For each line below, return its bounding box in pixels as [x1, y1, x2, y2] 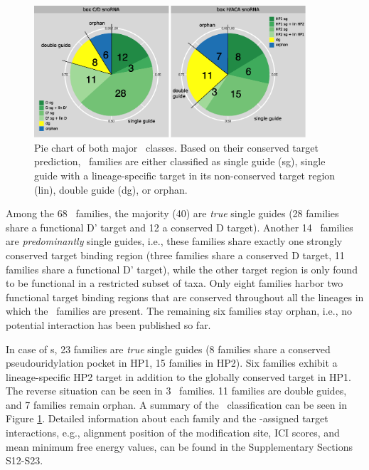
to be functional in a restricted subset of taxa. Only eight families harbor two [6, 276, 343, 291]
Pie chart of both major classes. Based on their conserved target [34, 140, 319, 155]
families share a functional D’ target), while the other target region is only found [6, 261, 358, 276]
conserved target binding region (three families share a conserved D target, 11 [6, 247, 345, 262]
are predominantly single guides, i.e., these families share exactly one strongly [6, 234, 343, 249]
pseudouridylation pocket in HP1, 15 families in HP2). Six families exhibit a [6, 355, 338, 370]
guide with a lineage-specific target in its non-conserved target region [34, 167, 336, 182]
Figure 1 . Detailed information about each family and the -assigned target [6, 411, 328, 426]
